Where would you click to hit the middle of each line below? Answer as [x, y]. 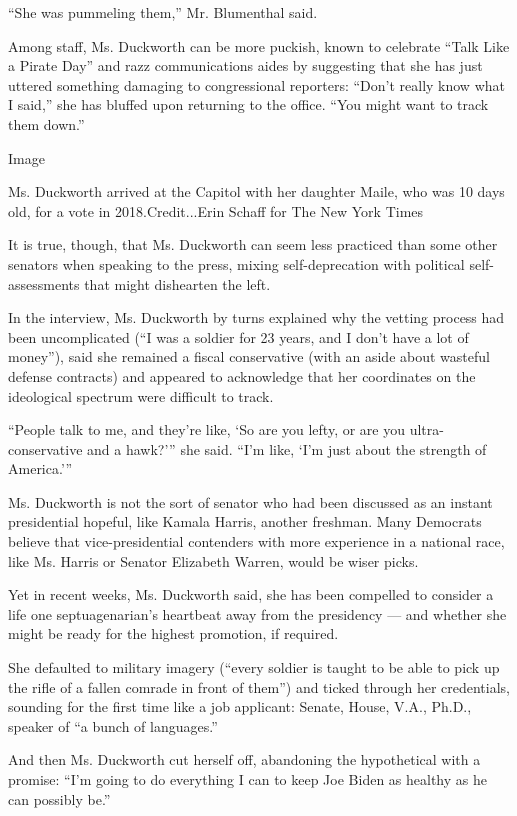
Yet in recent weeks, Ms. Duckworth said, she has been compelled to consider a [251, 594]
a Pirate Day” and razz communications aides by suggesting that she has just [245, 65]
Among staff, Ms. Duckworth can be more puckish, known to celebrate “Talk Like [259, 45]
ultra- [426, 429]
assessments [44, 283]
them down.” [46, 123]
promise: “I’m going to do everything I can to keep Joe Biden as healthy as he [247, 779]
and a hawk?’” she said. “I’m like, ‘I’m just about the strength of [287, 448]
